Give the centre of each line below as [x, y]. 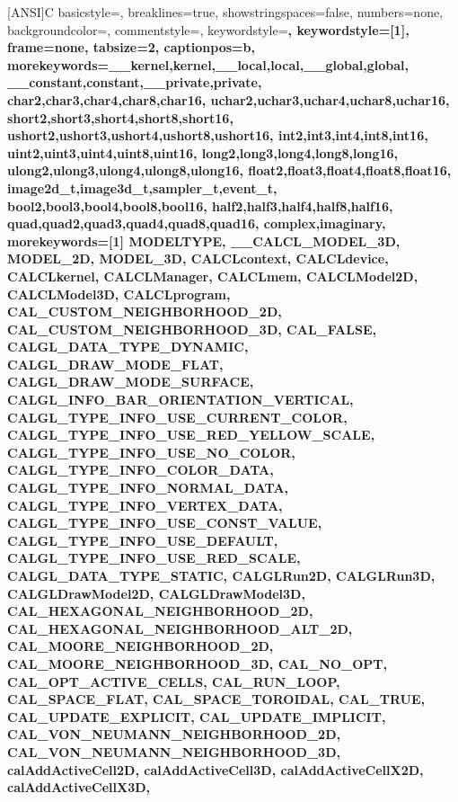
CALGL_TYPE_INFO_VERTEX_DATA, [145, 505]
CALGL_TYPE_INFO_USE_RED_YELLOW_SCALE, [191, 435]
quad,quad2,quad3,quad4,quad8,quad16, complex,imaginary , [197, 223]
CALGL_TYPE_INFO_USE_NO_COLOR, [151, 452]
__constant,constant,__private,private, [135, 82]
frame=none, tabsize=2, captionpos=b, [131, 47]
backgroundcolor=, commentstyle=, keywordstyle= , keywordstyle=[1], [208, 29]
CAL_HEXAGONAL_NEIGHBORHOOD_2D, [160, 611]
